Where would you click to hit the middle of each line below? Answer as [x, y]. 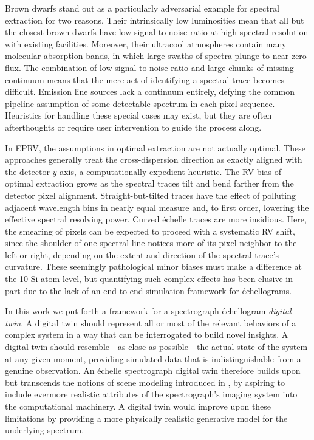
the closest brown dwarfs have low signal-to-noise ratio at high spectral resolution [157, 32]
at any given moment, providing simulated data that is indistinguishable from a [153, 358]
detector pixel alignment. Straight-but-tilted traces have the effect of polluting [150, 195]
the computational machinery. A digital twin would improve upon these [138, 406]
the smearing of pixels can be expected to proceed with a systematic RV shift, [150, 231]
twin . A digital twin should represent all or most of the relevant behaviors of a [151, 322]
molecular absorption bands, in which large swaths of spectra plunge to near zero [156, 56]
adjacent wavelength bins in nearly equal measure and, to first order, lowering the [157, 207]
